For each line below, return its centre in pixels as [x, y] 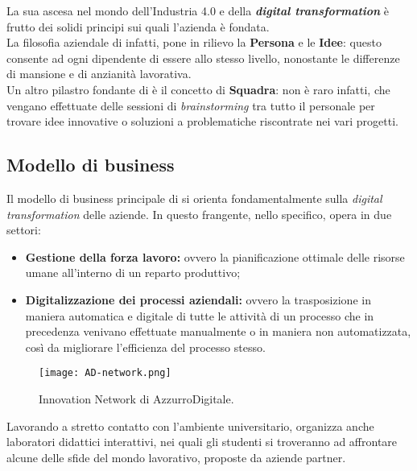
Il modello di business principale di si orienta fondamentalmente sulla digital [194, 198]
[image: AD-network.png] [105, 373]
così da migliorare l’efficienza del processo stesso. [145, 347]
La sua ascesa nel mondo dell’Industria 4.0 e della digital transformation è [198, 10]
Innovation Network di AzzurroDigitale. [136, 398]
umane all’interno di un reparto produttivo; [133, 273]
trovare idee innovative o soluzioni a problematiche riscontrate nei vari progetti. [202, 121]
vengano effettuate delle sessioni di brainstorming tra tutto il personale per [191, 105]
